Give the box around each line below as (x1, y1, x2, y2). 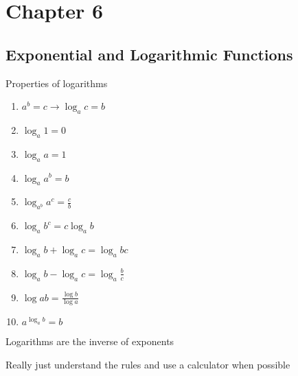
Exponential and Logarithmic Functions (5, 43, 293, 64)
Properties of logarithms (5, 75, 108, 90)
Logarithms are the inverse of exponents (5, 334, 174, 349)
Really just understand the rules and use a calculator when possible (5, 357, 290, 371)
